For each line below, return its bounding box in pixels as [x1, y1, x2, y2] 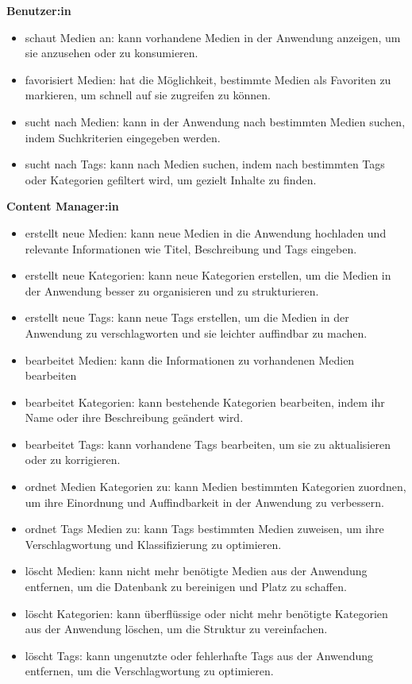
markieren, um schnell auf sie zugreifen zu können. [25, 87, 271, 103]
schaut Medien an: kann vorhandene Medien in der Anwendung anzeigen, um [25, 29, 401, 45]
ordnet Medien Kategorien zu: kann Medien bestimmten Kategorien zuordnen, [25, 478, 406, 495]
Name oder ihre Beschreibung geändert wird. [25, 409, 244, 426]
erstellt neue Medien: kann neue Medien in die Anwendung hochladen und [25, 224, 387, 241]
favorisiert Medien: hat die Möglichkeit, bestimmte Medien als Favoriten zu [25, 71, 391, 87]
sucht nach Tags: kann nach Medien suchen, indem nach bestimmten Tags [25, 156, 385, 172]
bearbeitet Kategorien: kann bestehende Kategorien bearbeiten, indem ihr [25, 393, 385, 410]
